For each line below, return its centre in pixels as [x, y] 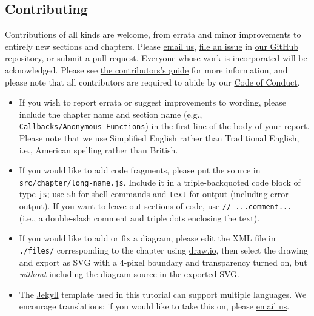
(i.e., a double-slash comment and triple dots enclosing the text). [139, 217]
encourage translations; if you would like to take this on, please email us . [154, 306]
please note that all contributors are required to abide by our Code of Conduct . [152, 82]
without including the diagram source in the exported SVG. [129, 274]
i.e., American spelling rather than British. [99, 150]
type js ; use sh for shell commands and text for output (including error [154, 194]
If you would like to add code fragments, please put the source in [140, 170]
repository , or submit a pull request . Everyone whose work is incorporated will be [156, 58]
